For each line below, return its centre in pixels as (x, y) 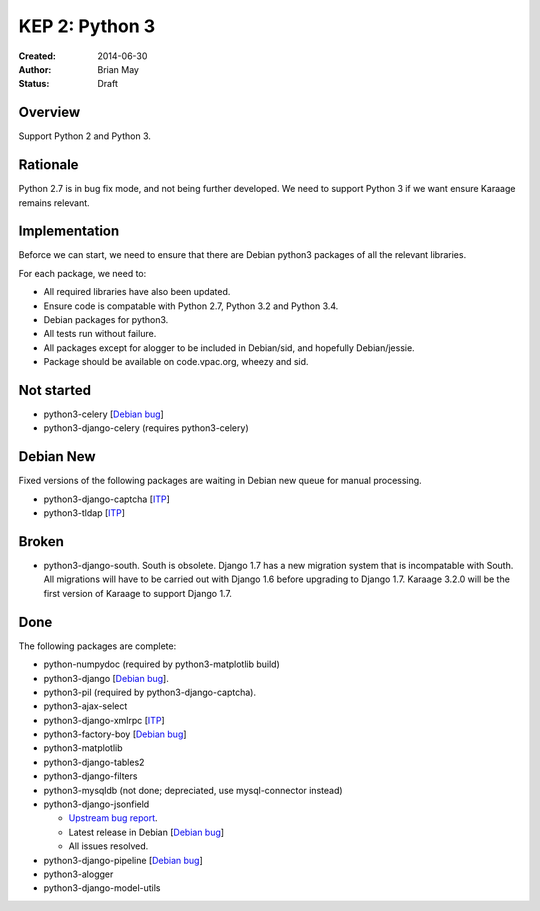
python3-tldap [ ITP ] (84, 513)
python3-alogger (78, 874)
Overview (49, 112)
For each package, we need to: (82, 273)
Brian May (118, 69)
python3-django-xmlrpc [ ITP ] (104, 720)
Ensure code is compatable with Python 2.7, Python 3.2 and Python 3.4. (191, 306)
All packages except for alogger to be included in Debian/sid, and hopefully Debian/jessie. (229, 347)
